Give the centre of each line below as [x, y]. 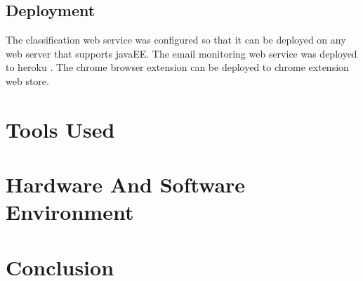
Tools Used [60, 129]
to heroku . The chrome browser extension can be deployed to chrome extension [177, 67]
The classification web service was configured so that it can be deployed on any [176, 40]
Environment [70, 212]
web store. [27, 80]
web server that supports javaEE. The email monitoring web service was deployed [181, 53]
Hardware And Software [126, 184]
